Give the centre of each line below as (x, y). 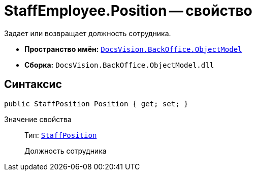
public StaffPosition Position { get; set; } (96, 104)
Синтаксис (33, 84)
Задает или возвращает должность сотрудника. (88, 33)
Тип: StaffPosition (61, 135)
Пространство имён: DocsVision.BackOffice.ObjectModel (133, 49)
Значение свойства (38, 119)
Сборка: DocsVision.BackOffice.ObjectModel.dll (119, 65)
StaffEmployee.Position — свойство (128, 11)
